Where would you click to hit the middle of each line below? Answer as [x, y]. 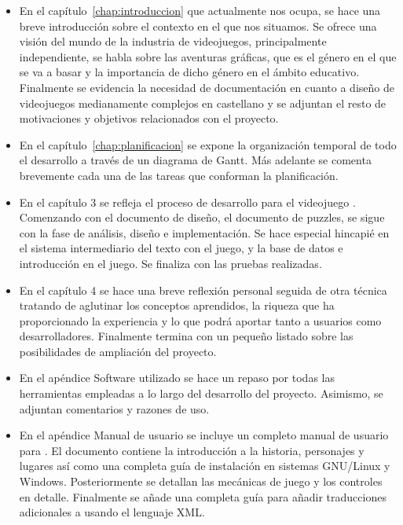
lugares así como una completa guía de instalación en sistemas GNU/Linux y [205, 466]
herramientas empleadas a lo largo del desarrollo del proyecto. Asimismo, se [201, 393]
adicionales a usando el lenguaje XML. [112, 512]
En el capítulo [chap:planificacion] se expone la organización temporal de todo [208, 144]
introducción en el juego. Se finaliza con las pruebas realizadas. [170, 263]
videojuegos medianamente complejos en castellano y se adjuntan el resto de [203, 103]
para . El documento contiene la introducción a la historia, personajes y [192, 450]
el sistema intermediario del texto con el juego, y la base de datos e [181, 248]
